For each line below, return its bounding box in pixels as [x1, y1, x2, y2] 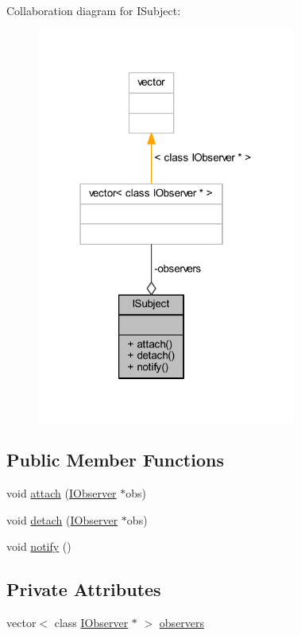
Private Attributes [6, 577, 161, 602]
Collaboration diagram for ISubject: [6, 2, 181, 18]
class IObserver [54, 614, 129, 630]
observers [159, 614, 205, 630]
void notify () [6, 538, 71, 555]
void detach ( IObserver [6, 511, 118, 528]
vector [6, 614, 37, 630]
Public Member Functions [6, 447, 224, 472]
